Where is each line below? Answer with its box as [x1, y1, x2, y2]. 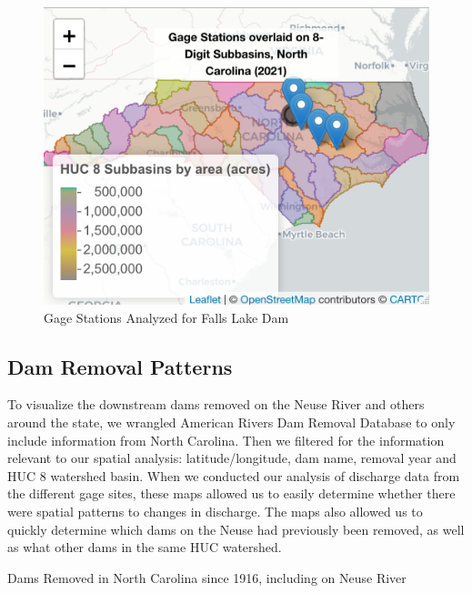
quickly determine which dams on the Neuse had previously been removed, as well [7, 519, 465, 538]
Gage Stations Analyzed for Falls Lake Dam [44, 307, 289, 327]
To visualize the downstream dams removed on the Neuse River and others [7, 395, 425, 414]
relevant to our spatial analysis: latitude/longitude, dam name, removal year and [7, 448, 457, 467]
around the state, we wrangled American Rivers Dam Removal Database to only [7, 413, 456, 432]
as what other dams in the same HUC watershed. [7, 538, 282, 557]
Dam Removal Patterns [7, 352, 233, 380]
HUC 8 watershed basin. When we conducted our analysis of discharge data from [7, 466, 460, 485]
